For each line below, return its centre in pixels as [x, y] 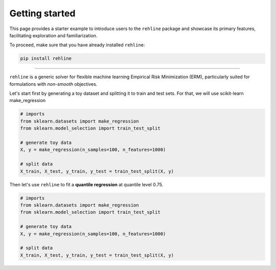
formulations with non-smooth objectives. [53, 84]
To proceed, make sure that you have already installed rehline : [77, 45]
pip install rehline [46, 58]
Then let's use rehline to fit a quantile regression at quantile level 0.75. [86, 184]
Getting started [42, 13]
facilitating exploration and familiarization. [53, 35]
